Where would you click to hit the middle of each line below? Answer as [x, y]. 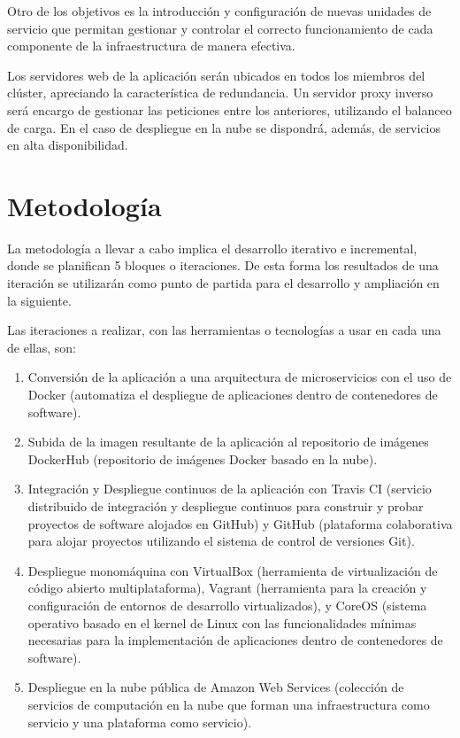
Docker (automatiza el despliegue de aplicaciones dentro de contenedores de [233, 395]
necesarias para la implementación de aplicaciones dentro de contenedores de [235, 640]
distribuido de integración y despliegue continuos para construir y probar [226, 506]
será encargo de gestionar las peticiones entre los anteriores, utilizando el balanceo [230, 109]
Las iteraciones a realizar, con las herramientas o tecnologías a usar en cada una [224, 330]
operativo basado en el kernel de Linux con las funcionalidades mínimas [222, 622]
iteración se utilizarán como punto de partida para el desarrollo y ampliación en [223, 283]
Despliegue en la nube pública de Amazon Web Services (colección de [216, 687]
